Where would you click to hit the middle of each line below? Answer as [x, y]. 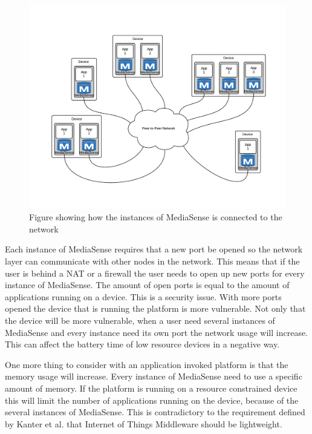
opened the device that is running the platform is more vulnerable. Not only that [155, 308]
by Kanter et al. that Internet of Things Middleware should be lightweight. [144, 423]
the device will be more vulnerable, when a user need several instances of [140, 320]
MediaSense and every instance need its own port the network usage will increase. [157, 332]
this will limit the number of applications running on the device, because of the [152, 400]
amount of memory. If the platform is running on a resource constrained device [151, 388]
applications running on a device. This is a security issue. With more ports [143, 296]
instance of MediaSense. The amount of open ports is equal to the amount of [147, 285]
